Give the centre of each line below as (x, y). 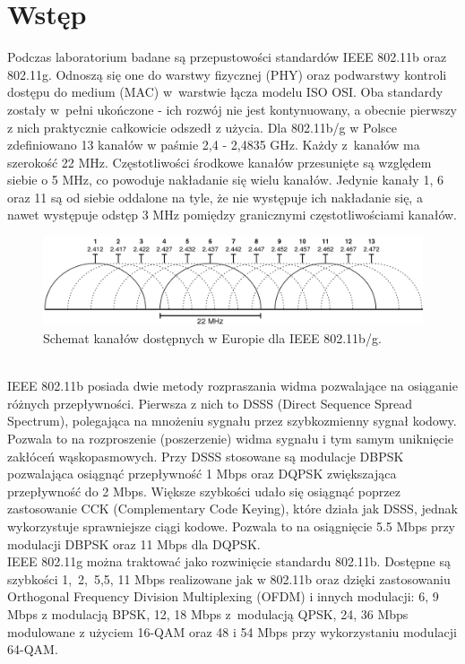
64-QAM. (33, 649)
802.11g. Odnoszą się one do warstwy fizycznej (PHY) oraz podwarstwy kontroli (227, 74)
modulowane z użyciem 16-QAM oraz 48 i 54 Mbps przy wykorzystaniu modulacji (232, 631)
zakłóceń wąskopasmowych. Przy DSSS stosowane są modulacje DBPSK (206, 456)
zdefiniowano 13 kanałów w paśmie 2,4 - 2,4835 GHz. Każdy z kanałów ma (214, 145)
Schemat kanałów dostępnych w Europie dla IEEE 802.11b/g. (212, 338)
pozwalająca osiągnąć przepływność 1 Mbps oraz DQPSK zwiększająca (202, 474)
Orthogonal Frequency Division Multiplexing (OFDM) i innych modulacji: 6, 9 (223, 596)
